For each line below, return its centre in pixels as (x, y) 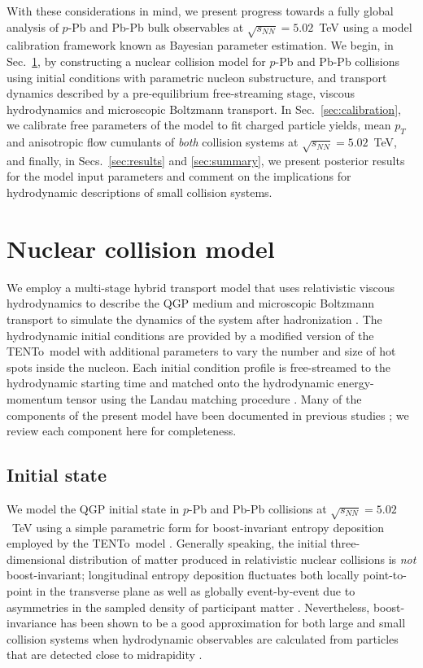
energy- (356, 383)
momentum (35, 398)
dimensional (36, 559)
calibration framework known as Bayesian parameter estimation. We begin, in (200, 45)
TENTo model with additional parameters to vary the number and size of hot (201, 351)
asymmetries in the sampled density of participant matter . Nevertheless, (188, 607)
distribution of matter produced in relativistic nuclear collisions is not (243, 559)
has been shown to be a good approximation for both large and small (233, 623)
